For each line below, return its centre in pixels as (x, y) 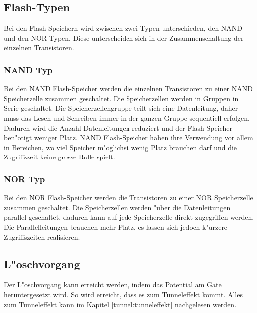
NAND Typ (28, 70)
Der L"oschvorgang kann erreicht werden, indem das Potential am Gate (113, 284)
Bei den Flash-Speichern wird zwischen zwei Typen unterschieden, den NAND (123, 28)
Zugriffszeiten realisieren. (42, 236)
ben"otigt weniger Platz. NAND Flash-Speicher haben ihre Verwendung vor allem (128, 137)
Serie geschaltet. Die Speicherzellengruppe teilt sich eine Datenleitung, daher (121, 108)
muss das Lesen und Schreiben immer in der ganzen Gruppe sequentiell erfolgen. (127, 117)
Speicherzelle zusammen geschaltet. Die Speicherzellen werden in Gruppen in (121, 98)
